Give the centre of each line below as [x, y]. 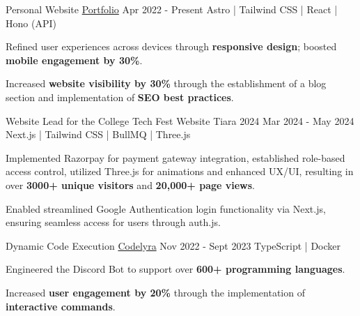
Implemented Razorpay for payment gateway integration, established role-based [175, 157]
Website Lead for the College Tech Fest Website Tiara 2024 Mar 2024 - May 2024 [180, 120]
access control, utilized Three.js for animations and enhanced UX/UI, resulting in [180, 171]
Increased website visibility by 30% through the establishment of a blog [166, 83]
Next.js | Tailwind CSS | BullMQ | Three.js [98, 134]
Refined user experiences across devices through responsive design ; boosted [171, 46]
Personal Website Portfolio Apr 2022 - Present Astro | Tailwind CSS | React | [172, 9]
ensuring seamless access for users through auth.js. [113, 222]
